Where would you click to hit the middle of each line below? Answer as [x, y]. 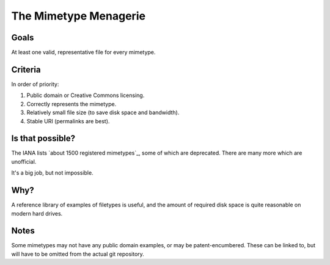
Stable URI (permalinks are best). [68, 121]
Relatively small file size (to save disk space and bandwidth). [103, 112]
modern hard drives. [37, 213]
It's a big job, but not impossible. [53, 173]
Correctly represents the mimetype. [71, 104]
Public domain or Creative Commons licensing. [86, 95]
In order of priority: [35, 84]
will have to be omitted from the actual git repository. [78, 254]
